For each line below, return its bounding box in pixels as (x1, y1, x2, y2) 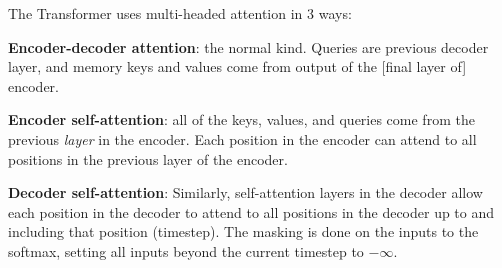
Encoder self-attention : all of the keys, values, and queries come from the (8, 109, 475, 130)
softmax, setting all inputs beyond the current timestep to (8, 240, 364, 261)
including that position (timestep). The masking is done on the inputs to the (8, 221, 479, 242)
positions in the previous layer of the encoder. (8, 148, 288, 169)
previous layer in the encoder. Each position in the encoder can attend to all (8, 128, 477, 149)
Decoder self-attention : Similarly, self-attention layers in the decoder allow (8, 182, 483, 203)
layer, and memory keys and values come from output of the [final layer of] (8, 56, 467, 77)
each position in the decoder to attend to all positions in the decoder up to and (8, 201, 495, 222)
